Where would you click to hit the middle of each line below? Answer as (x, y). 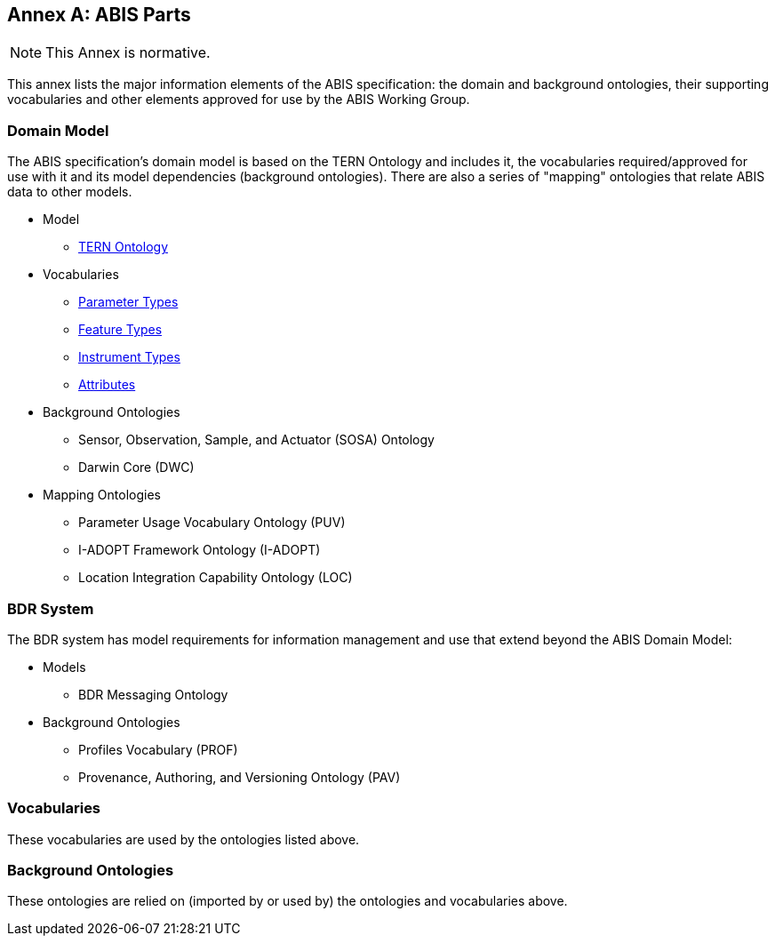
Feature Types (120, 330)
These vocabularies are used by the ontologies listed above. (184, 839)
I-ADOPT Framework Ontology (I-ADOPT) (200, 550)
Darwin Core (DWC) (136, 468)
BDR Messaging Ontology (153, 694)
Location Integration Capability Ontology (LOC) (216, 578)
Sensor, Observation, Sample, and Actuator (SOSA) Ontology (256, 440)
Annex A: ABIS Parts (99, 15)
